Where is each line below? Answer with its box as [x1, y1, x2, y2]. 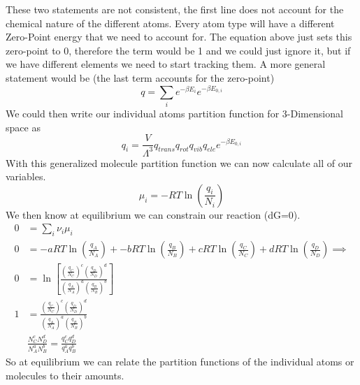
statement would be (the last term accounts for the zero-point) [6, 70, 275, 85]
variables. [6, 169, 46, 184]
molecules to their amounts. [6, 368, 124, 382]
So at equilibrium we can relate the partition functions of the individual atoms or [6, 354, 354, 368]
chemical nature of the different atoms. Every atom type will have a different [6, 15, 335, 30]
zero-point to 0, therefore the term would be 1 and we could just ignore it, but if [6, 43, 351, 57]
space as [6, 119, 41, 134]
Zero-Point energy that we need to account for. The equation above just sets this [6, 29, 352, 44]
